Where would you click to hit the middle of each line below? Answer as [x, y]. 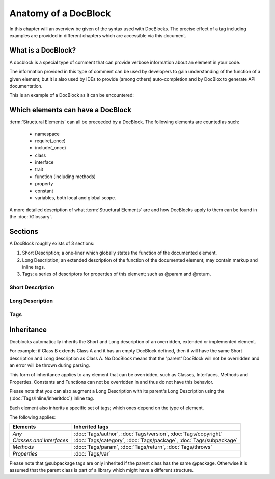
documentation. [26, 86]
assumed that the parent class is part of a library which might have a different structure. [101, 470]
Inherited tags [91, 427]
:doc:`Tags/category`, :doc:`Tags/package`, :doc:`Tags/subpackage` [156, 440]
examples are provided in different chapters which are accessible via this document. [98, 35]
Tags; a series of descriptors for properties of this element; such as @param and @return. [117, 274]
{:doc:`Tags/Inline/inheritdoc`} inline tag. [52, 398]
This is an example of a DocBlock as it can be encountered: [72, 95]
